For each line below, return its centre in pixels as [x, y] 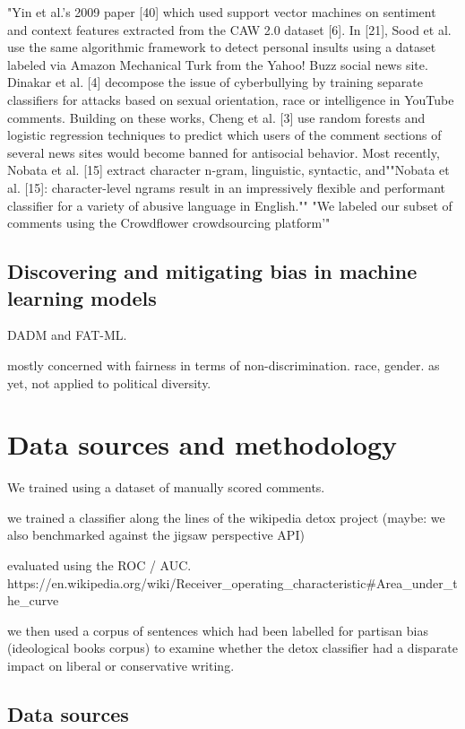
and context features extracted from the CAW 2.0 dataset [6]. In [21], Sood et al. [229, 29]
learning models [82, 297]
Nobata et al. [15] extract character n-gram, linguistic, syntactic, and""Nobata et [228, 170]
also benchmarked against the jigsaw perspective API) [156, 535]
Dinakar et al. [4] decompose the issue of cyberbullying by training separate [215, 82]
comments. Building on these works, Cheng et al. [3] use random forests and [216, 117]
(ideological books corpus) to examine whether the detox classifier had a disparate [232, 648]
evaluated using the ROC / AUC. [99, 565]
